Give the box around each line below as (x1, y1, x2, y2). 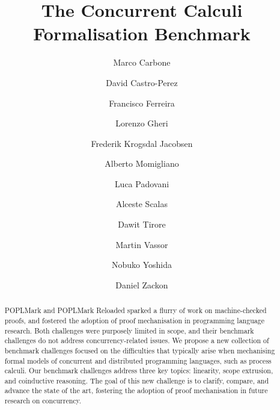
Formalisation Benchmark (33, 21, 251, 46)
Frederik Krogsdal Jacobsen (91, 137, 193, 149)
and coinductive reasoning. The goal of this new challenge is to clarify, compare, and (4, 375, 269, 385)
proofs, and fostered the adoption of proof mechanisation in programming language (4, 315, 264, 325)
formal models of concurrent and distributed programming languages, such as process (4, 355, 272, 365)
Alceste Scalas (115, 197, 168, 210)
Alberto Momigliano (105, 157, 179, 170)
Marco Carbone (113, 56, 171, 69)
